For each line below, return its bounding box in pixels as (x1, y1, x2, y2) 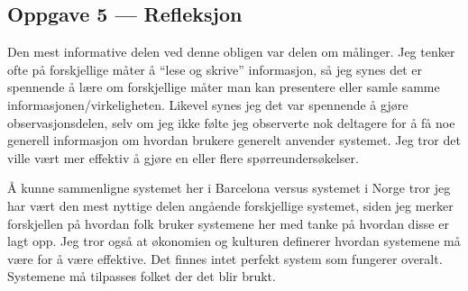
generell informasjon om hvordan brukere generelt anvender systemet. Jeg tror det (7, 131, 461, 150)
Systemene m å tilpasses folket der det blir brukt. (7, 267, 276, 286)
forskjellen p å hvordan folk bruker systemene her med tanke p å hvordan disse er (7, 214, 449, 232)
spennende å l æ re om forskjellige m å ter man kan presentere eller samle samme (7, 77, 440, 96)
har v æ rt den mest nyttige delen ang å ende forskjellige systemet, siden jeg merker (7, 196, 454, 214)
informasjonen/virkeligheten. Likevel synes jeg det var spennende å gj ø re (7, 95, 408, 114)
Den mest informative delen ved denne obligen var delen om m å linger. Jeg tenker (7, 42, 455, 61)
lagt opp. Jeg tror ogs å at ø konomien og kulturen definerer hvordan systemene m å (7, 232, 461, 250)
